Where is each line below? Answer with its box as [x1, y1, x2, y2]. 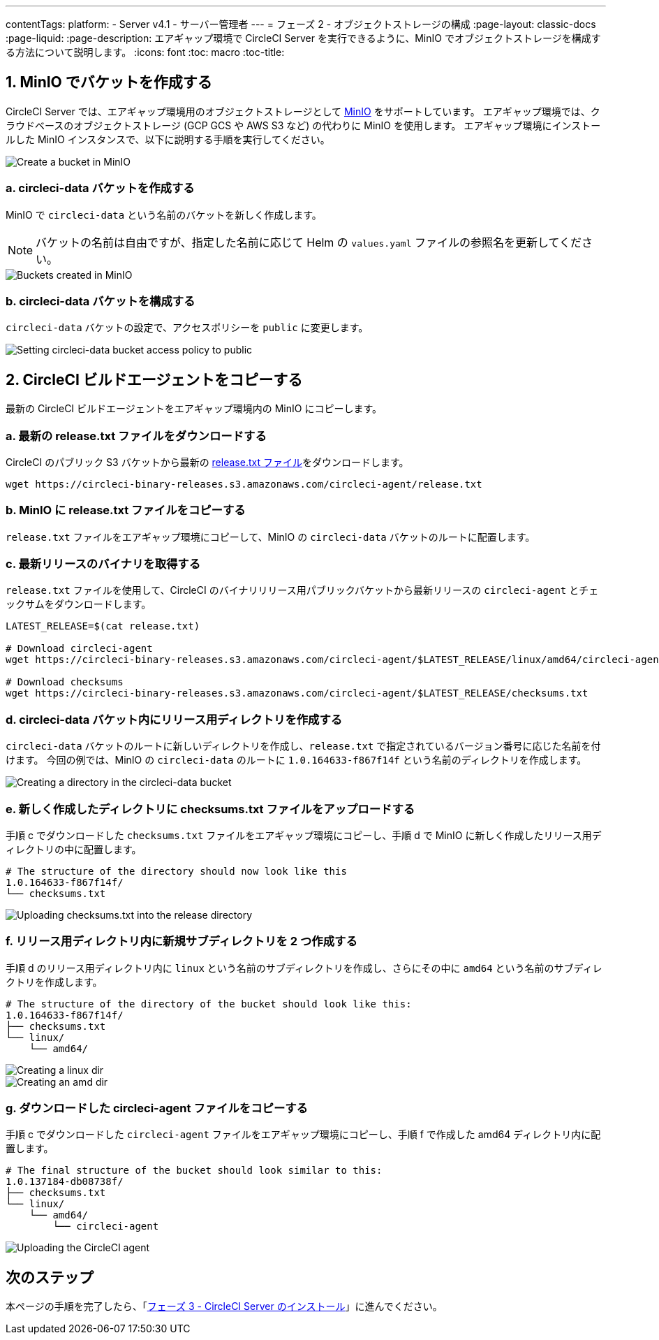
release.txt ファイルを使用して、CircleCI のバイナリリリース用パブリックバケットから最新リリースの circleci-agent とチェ [6, 584, 599, 597]
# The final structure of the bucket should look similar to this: [6, 1165, 383, 1177]
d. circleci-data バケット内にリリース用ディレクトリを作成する [6, 712, 343, 727]
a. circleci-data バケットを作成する [6, 181, 195, 196]
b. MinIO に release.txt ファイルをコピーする [6, 503, 246, 518]
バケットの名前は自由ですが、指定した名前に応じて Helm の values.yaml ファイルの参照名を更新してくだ [36, 235, 582, 249]
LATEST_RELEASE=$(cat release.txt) [6, 620, 200, 632]
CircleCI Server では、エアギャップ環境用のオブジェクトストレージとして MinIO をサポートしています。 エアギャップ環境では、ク [6, 105, 600, 117]
